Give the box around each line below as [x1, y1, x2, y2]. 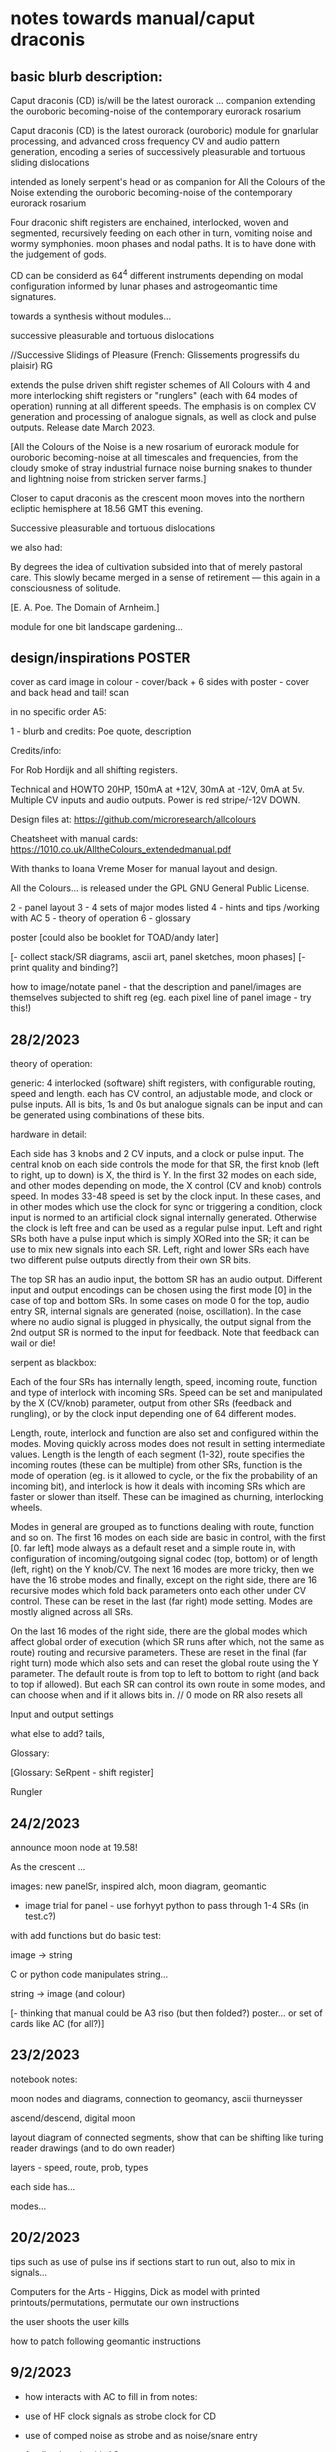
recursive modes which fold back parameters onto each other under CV [10, 1585, 307, 1597]
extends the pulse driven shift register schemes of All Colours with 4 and [10, 378, 311, 391]
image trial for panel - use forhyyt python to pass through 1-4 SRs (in [24, 1900, 310, 1912]
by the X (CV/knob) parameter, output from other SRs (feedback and [10, 1397, 292, 1409]
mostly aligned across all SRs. [10, 1606, 134, 1618]
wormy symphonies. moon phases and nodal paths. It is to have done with [10, 238, 317, 249]
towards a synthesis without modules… [10, 310, 172, 322]
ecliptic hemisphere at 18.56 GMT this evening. [10, 502, 204, 514]
